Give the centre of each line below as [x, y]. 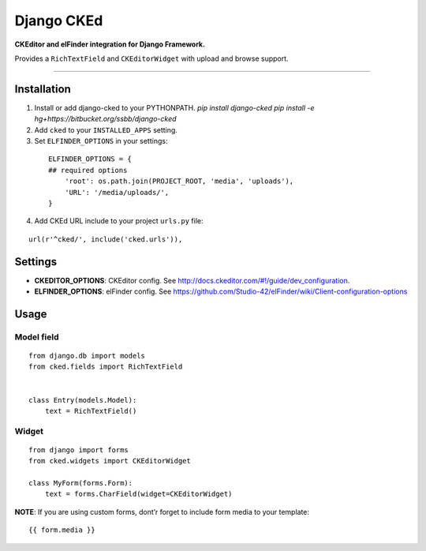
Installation [43, 89]
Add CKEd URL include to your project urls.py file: [119, 221]
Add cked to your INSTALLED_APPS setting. [106, 129]
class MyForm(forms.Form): [81, 483]
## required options [88, 170]
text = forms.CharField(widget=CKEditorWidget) [138, 494]
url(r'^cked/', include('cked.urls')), [106, 239]
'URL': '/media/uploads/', [117, 192]
